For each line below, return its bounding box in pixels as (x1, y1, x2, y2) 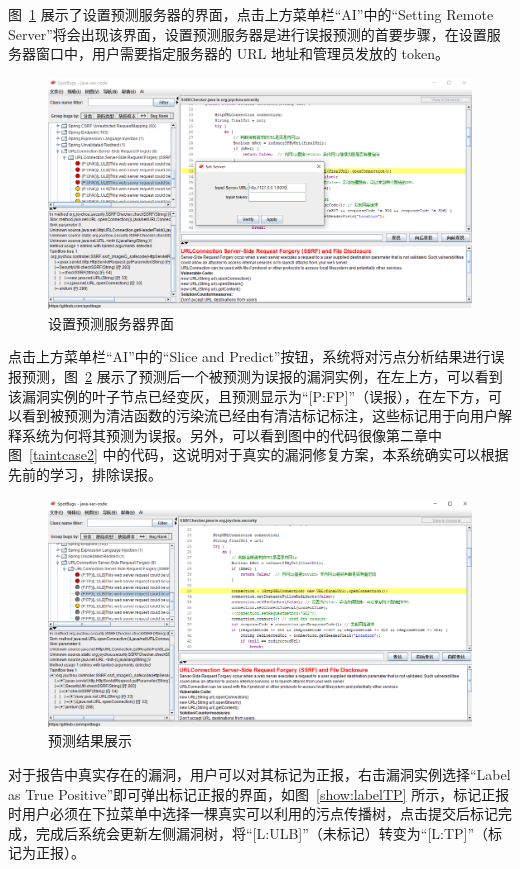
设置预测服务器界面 (48, 312, 174, 333)
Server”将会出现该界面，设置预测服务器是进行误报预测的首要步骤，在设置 (8, 23, 487, 44)
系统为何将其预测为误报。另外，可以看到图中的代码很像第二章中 (21, 424, 442, 445)
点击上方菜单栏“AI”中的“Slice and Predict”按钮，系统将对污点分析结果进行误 (8, 346, 505, 367)
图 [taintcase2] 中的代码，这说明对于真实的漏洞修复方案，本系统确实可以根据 (8, 444, 509, 465)
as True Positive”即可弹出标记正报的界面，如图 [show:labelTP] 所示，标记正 (8, 783, 496, 804)
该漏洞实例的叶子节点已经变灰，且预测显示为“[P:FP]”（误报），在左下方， (8, 385, 489, 406)
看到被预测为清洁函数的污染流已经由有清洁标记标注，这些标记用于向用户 (21, 405, 498, 426)
